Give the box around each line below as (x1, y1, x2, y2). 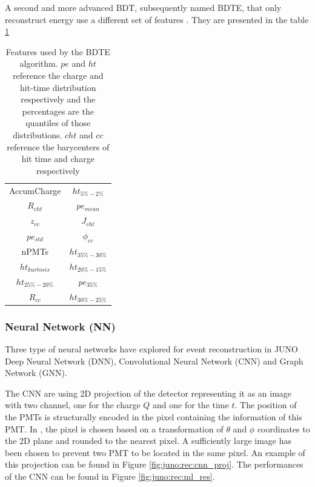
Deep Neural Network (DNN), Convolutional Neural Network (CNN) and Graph (5, 354, 303, 367)
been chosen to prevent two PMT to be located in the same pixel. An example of (5, 446, 305, 458)
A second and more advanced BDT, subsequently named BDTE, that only (5, 1, 282, 13)
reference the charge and (13, 69, 104, 81)
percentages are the (22, 104, 94, 117)
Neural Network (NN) (5, 318, 116, 334)
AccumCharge (9, 184, 61, 196)
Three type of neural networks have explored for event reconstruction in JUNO (5, 342, 299, 355)
